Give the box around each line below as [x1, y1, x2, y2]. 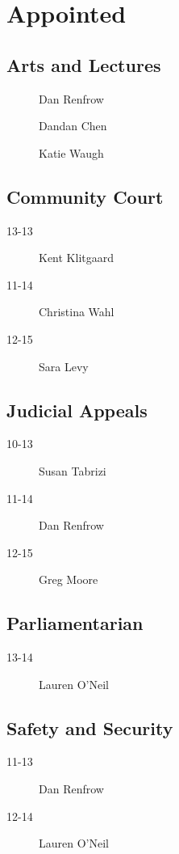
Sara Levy [39, 357, 89, 374]
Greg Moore [39, 571, 98, 588]
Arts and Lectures [6, 52, 161, 77]
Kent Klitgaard [39, 249, 114, 266]
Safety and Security [6, 715, 173, 740]
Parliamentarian [6, 611, 144, 636]
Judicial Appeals [6, 397, 148, 422]
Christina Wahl [39, 303, 114, 320]
